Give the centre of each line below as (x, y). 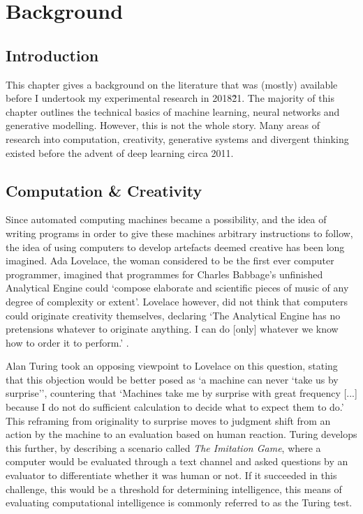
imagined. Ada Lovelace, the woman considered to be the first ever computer (170, 260)
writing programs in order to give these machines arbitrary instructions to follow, (179, 233)
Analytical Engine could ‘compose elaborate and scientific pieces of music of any (177, 288)
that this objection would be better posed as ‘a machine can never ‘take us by (172, 379)
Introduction (52, 55)
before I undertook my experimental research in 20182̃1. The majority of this (170, 98)
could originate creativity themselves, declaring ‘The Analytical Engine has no (173, 315)
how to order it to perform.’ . (67, 342)
